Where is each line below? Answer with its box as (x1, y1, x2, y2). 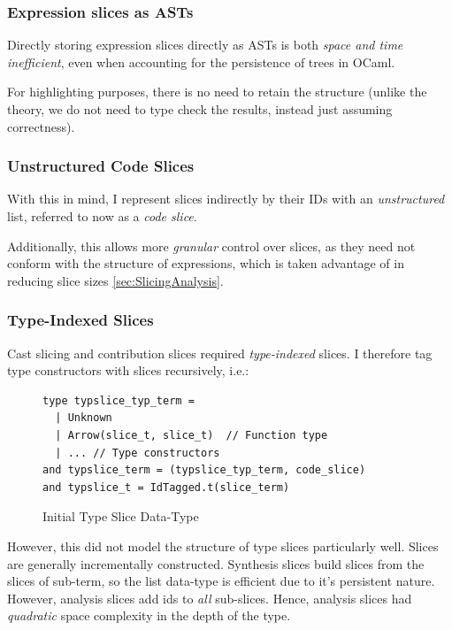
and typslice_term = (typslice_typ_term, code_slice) (42, 464, 366, 477)
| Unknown (55, 411, 112, 425)
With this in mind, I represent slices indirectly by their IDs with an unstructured (7, 189, 445, 208)
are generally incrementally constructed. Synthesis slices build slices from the (7, 554, 425, 572)
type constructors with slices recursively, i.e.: (7, 361, 249, 380)
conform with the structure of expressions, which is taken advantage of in (7, 254, 404, 273)
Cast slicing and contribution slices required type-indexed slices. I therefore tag (7, 343, 433, 362)
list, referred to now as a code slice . (7, 207, 197, 225)
